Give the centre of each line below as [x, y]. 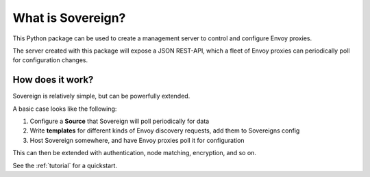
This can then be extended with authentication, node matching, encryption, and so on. [135, 153]
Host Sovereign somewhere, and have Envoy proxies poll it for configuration [137, 140]
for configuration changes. [50, 60]
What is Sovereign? [69, 18]
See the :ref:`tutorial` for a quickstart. [65, 165]
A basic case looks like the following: [65, 109]
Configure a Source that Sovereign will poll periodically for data [120, 121]
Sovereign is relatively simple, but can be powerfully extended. [101, 96]
